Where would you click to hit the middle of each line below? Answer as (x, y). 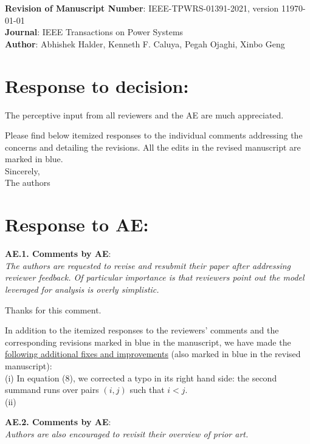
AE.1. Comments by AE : (58, 254)
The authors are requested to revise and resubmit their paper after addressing (148, 265)
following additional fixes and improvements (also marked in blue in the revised (153, 354)
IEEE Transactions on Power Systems (113, 32)
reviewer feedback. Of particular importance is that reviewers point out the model (155, 277)
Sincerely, (22, 170)
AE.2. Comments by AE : (58, 422)
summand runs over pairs (52, 390)
